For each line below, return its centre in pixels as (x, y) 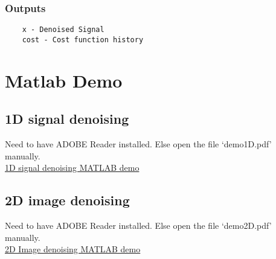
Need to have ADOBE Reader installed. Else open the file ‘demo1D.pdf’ (138, 144)
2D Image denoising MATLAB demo (73, 249)
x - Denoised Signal (63, 30)
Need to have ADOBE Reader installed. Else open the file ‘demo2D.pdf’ (138, 225)
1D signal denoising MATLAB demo (72, 168)
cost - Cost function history (83, 40)
